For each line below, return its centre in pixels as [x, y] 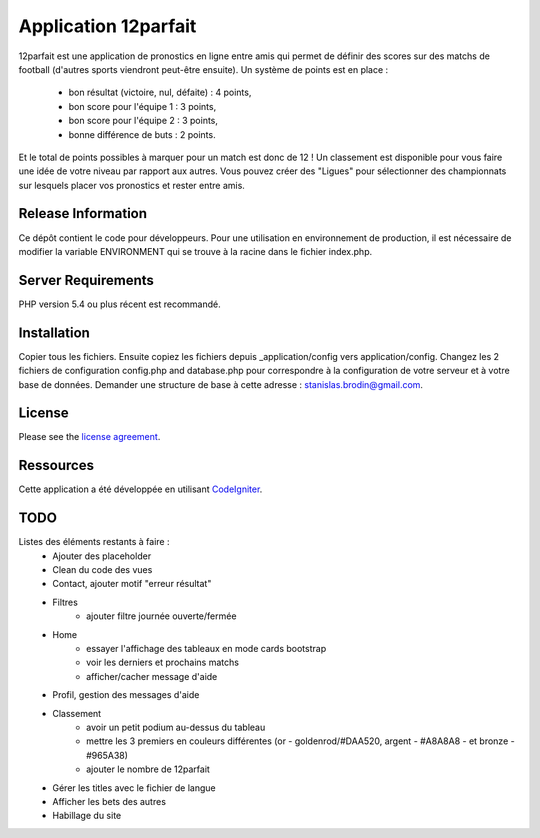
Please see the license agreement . [89, 437]
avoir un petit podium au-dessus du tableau [176, 727]
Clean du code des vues [102, 570]
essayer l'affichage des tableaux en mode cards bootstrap [206, 649]
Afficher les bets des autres [109, 801]
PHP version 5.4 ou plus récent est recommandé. [119, 304]
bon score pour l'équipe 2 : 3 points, [143, 121]
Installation [54, 332]
